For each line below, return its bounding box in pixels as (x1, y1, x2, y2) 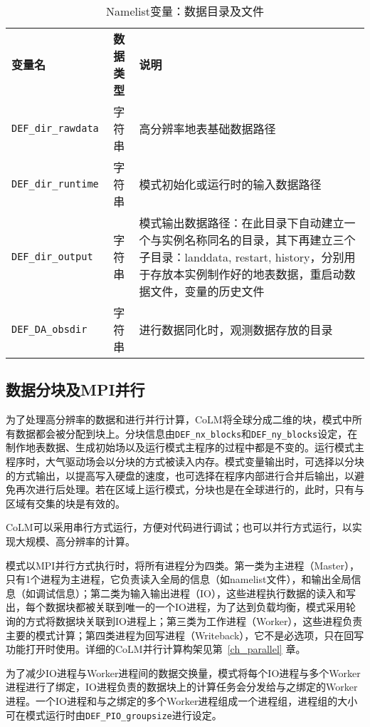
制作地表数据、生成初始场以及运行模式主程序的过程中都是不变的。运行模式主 (6, 440, 364, 455)
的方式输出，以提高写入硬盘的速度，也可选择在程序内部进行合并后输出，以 (6, 468, 354, 483)
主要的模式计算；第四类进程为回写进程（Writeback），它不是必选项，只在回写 (6, 627, 364, 642)
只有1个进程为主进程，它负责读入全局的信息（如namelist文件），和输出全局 (6, 572, 351, 587)
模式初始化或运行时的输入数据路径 (139, 176, 322, 192)
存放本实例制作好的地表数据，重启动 (150, 266, 344, 282)
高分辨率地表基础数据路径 (139, 120, 276, 137)
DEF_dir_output (11, 251, 93, 262)
